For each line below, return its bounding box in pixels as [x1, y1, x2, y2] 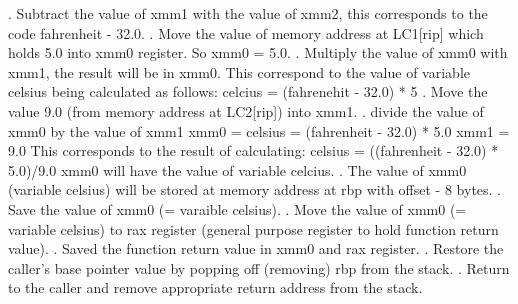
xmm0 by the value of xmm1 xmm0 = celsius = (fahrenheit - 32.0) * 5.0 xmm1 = [8, 120, 510, 141]
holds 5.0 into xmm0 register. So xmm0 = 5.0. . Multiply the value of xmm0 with [8, 42, 508, 63]
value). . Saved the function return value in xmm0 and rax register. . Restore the [8, 238, 504, 259]
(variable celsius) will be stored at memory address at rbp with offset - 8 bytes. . [8, 179, 502, 200]
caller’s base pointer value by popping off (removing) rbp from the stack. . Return [8, 257, 510, 278]
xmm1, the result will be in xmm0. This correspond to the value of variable [8, 61, 470, 82]
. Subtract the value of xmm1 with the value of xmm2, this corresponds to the [8, 3, 488, 23]
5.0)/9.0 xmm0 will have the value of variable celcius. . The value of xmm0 [8, 159, 467, 180]
